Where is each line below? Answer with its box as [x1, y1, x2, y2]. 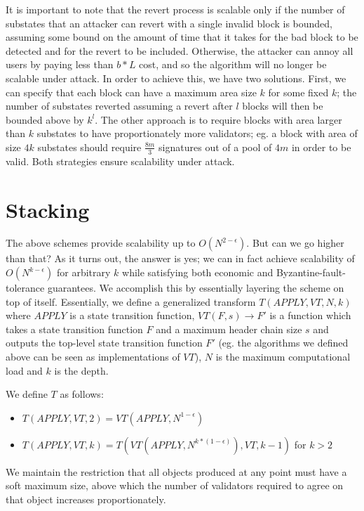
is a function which [269, 308, 351, 323]
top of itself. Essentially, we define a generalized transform [6, 294, 256, 309]
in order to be [291, 139, 351, 154]
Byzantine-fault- [276, 265, 346, 280]
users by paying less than [6, 57, 114, 72]
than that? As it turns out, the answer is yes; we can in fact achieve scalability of [6, 251, 355, 266]
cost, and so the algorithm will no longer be [139, 57, 327, 72]
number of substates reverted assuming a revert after [6, 98, 233, 113]
